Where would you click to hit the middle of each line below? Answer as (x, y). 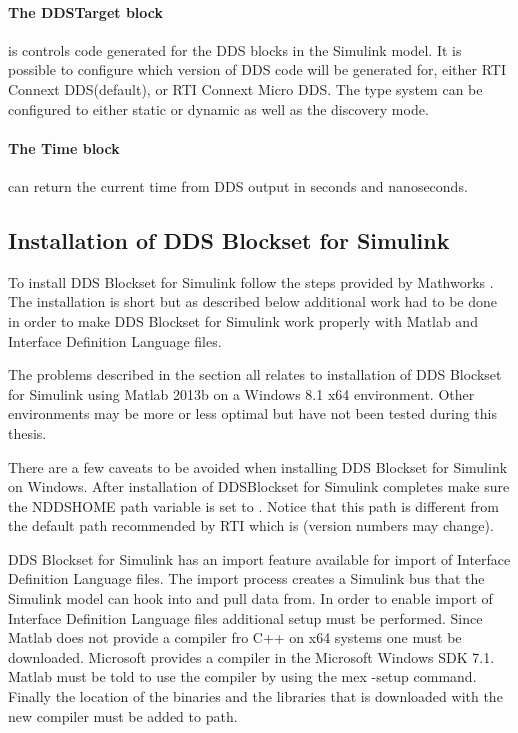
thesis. (27, 432)
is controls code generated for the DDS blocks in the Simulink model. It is (235, 49)
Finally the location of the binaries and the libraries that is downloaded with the (255, 696)
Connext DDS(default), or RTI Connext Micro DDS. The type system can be (245, 88)
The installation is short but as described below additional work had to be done (252, 301)
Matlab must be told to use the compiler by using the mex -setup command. (242, 676)
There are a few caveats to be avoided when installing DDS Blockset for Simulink (258, 466)
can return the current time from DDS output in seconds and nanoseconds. (238, 185)
